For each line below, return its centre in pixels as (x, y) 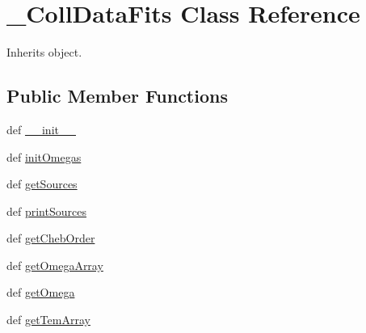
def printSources (46, 211)
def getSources (42, 184)
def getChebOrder (51, 238)
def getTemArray (48, 320)
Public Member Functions (117, 96)
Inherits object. (44, 52)
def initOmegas (44, 156)
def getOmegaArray (55, 265)
